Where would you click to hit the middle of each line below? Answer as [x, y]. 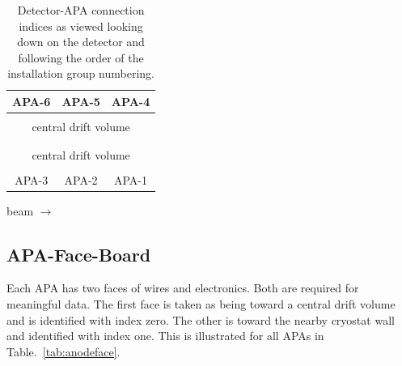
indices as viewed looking [81, 26]
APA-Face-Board [79, 254]
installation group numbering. [81, 73]
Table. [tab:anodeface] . [63, 351]
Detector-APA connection [81, 10]
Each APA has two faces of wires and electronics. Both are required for [183, 288]
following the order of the [81, 57]
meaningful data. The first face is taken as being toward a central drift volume [201, 303]
